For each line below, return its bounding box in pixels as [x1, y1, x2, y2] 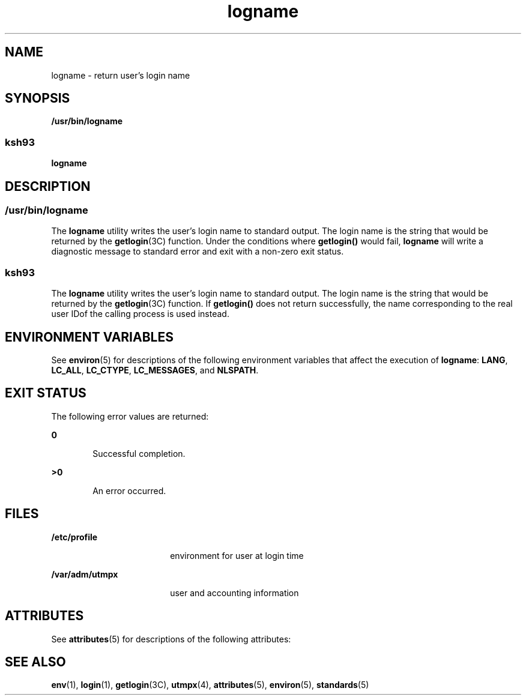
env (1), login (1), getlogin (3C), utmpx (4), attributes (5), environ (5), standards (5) [51, 680, 369, 690]
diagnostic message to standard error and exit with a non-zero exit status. [51, 246, 344, 257]
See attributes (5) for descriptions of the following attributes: [51, 633, 291, 644]
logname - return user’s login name [51, 70, 190, 80]
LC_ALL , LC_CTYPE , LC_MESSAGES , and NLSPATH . [51, 365, 259, 375]
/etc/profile [51, 531, 98, 542]
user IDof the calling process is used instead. [51, 309, 229, 319]
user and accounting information [170, 587, 299, 598]
